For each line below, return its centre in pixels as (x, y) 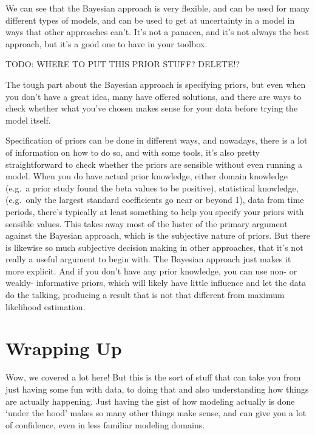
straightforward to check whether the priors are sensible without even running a (154, 164)
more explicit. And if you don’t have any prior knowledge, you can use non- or (151, 271)
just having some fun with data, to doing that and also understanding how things (157, 389)
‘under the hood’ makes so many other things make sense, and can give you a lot (156, 413)
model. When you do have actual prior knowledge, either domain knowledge (147, 176)
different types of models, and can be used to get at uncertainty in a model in (150, 20)
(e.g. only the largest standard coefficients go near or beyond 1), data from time (155, 200)
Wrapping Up (64, 348)
